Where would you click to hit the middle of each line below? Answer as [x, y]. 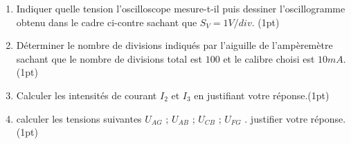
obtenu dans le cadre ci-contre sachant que [107, 22]
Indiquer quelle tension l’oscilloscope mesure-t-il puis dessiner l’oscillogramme [181, 8]
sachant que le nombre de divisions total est [109, 58]
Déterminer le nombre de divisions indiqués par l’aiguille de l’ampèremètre [174, 45]
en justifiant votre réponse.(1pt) [262, 95]
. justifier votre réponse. [295, 118]
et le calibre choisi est [269, 58]
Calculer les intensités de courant [87, 95]
